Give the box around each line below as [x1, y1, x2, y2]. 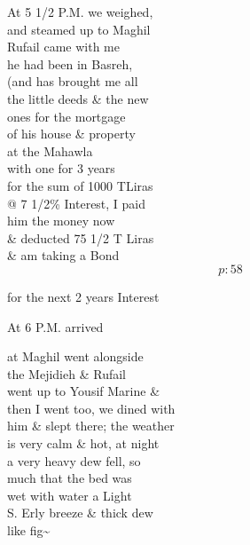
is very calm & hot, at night [7, 434, 160, 453]
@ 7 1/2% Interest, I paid [7, 194, 146, 212]
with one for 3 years [7, 159, 115, 178]
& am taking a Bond [7, 246, 120, 265]
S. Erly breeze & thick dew [7, 503, 153, 522]
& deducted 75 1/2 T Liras [7, 228, 154, 247]
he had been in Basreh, [7, 54, 133, 73]
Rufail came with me [7, 37, 120, 56]
